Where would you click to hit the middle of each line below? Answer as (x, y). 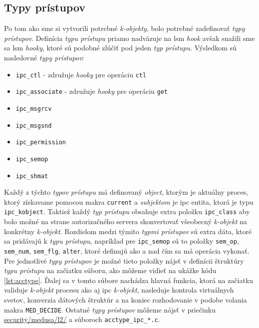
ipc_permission (41, 143)
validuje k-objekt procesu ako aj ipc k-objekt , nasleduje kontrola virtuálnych (119, 290)
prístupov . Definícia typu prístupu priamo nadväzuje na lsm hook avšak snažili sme (129, 38)
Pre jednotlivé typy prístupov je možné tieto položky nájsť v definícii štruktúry (124, 260)
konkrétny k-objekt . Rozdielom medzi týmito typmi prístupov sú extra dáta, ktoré (128, 231)
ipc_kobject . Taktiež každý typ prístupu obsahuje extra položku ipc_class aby (127, 211)
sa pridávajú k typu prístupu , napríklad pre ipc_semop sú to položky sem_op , (122, 241)
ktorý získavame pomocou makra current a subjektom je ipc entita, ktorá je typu (129, 201)
